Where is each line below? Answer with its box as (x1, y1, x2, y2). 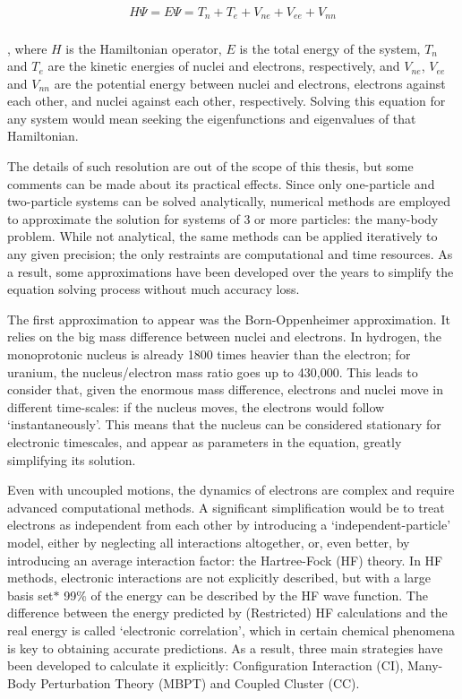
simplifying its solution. (7, 450, 136, 469)
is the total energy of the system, (239, 39, 421, 57)
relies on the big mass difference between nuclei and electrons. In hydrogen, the (7, 327, 441, 346)
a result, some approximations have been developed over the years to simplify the (7, 262, 454, 280)
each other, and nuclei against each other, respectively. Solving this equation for (7, 91, 446, 110)
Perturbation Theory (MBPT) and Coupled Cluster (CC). (40, 673, 360, 692)
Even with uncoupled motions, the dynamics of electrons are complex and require (7, 480, 455, 499)
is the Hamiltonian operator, (65, 39, 222, 57)
